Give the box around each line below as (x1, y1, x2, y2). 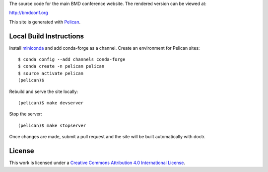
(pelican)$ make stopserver (18, 122, 86, 128)
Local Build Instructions (9, 32, 84, 40)
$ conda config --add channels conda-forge (18, 57, 126, 62)
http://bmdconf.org (9, 10, 48, 16)
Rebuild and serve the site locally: (9, 88, 78, 94)
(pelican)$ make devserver (18, 100, 84, 106)
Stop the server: (9, 111, 42, 117)
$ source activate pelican (18, 70, 84, 76)
